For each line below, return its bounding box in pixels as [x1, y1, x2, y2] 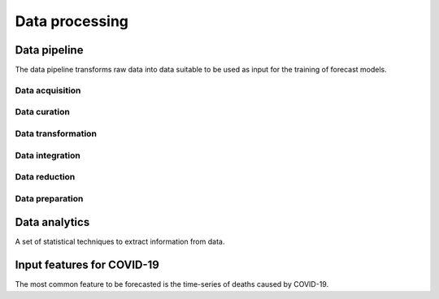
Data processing [15, 12, 129, 30]
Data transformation [15, 128, 98, 139]
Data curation [15, 106, 71, 118]
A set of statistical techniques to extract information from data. [15, 236, 225, 247]
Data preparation [15, 193, 84, 204]
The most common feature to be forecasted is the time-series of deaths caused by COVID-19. [15, 279, 329, 289]
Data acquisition [15, 84, 81, 96]
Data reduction [15, 171, 76, 183]
